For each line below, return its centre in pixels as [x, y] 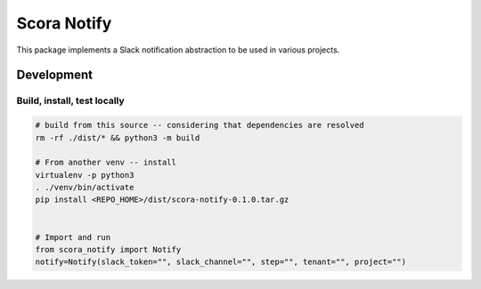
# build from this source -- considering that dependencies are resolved [200, 125]
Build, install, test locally [70, 100]
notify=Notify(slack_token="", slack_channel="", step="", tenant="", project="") [221, 262]
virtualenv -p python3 [85, 175]
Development [55, 75]
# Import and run [73, 237]
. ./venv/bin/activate [85, 188]
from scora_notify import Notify [108, 250]
